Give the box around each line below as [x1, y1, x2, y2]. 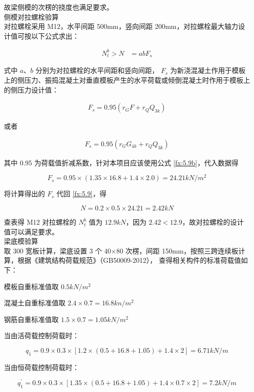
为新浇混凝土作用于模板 [170, 65, 246, 75]
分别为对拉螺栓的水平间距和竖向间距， [35, 65, 159, 75]
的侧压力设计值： [4, 84, 59, 94]
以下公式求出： [31, 30, 79, 41]
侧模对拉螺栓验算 [4, 11, 59, 22]
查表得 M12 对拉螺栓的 [4, 217, 77, 227]
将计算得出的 [4, 188, 45, 199]
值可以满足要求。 [4, 226, 59, 236]
